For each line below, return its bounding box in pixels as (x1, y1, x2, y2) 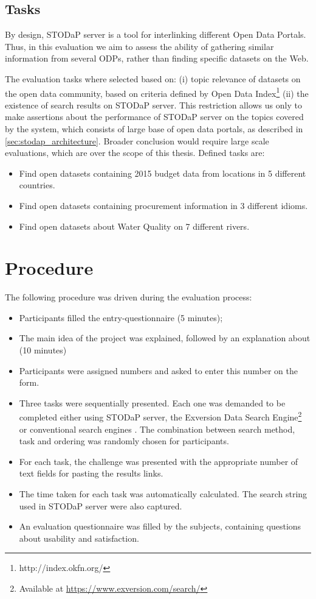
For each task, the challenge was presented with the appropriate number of (19, 455, 298, 467)
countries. (19, 179, 55, 191)
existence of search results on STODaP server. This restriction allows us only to (5, 98, 302, 111)
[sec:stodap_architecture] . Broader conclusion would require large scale (5, 134, 269, 147)
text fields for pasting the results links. (19, 467, 163, 480)
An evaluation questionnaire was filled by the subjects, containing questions (19, 520, 301, 533)
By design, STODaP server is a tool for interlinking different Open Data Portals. (5, 28, 306, 41)
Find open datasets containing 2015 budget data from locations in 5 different (19, 166, 306, 179)
